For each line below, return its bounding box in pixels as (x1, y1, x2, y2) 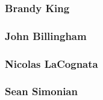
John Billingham (5, 28, 87, 43)
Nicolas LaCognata (5, 56, 98, 71)
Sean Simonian (5, 84, 78, 99)
